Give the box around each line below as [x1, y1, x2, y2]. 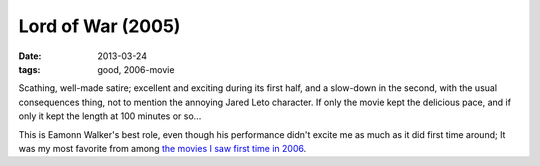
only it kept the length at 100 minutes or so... [18, 110, 202, 122]
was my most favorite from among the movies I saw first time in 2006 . [18, 142, 307, 154]
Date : [18, 50, 42, 62]
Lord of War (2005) [18, 15, 181, 37]
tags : [18, 63, 41, 75]
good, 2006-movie [97, 63, 175, 75]
